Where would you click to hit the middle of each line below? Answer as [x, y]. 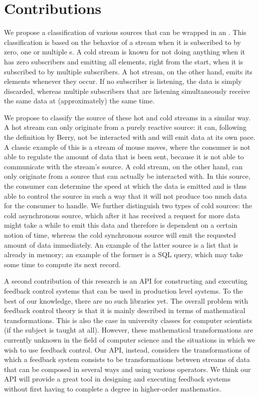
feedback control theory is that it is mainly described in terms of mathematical [125, 310]
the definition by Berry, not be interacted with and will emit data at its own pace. [130, 137]
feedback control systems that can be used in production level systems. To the [124, 290]
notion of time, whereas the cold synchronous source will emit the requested [120, 235]
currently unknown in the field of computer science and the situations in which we [130, 339]
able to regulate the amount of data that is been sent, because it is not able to [124, 157]
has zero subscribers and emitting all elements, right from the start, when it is [124, 61]
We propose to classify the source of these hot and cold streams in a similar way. [127, 117]
